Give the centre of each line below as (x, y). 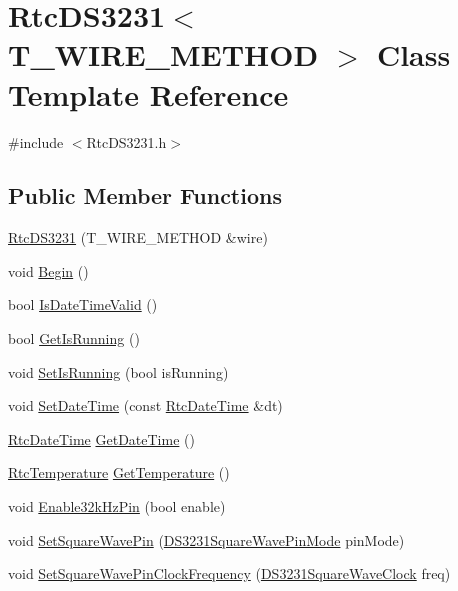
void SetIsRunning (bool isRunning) (118, 371)
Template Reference (148, 93)
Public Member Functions (145, 195)
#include (36, 141)
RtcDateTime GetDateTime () (101, 438)
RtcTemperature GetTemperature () (119, 472)
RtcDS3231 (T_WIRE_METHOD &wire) (138, 237)
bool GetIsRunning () (74, 338)
